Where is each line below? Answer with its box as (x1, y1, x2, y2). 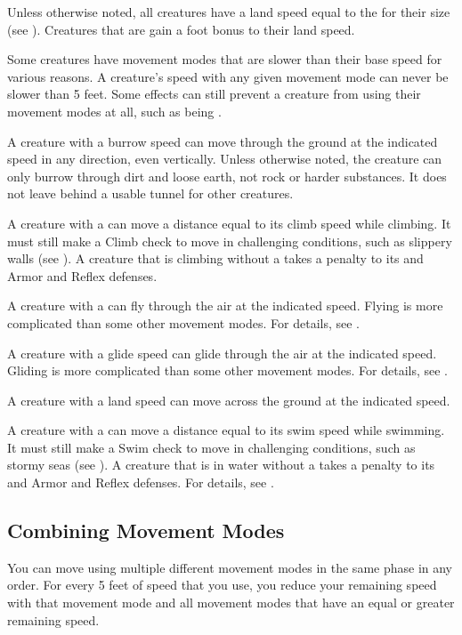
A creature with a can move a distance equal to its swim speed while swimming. (7, 421, 445, 439)
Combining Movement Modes (7, 517, 285, 544)
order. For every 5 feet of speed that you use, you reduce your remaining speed (7, 575, 437, 594)
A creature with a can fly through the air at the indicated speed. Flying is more (7, 296, 443, 315)
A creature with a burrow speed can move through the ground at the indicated (7, 132, 438, 150)
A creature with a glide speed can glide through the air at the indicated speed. (7, 343, 437, 362)
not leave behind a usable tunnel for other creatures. (7, 184, 294, 203)
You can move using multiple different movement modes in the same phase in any (7, 558, 453, 576)
